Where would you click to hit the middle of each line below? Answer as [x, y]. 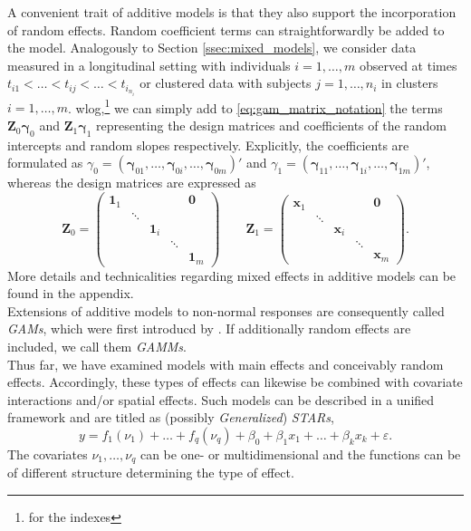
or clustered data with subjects [226, 83]
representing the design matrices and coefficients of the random [272, 126]
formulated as [45, 163]
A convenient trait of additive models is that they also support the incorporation [232, 12]
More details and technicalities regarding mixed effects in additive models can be [232, 275]
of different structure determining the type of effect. [151, 473]
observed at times [408, 65]
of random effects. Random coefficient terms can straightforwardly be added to [226, 29]
